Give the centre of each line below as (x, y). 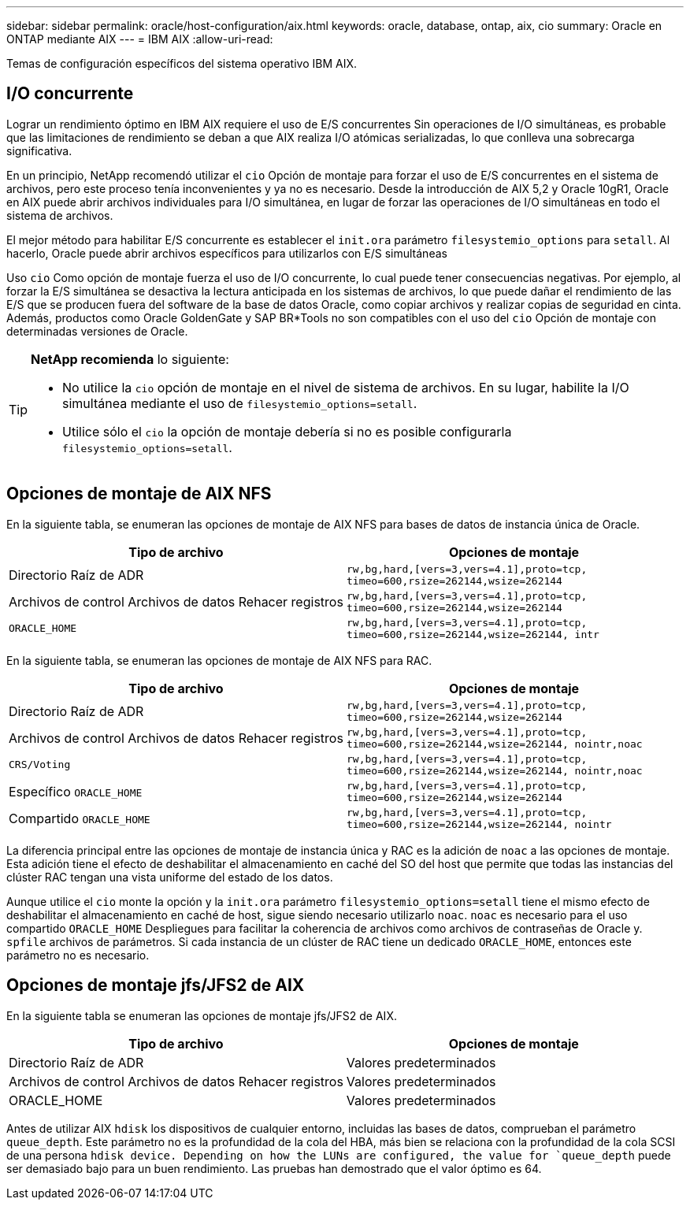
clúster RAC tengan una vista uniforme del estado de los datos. (170, 877)
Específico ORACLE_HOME (76, 791)
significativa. (39, 150)
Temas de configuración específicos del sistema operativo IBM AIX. (182, 63)
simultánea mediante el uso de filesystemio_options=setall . (240, 403)
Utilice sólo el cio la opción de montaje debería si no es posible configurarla (287, 431)
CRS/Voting (40, 765)
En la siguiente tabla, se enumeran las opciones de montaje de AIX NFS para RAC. (219, 660)
